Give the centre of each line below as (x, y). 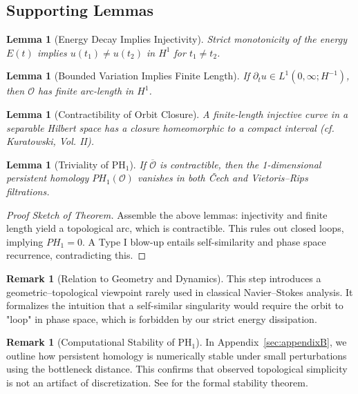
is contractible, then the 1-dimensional (240, 164)
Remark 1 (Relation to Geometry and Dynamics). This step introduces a (164, 278)
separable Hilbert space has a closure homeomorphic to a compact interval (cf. (170, 127)
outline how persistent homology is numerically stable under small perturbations (177, 355)
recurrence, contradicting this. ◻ (76, 255)
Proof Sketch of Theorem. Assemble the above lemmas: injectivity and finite (167, 214)
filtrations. (28, 191)
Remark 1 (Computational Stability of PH (99, 342)
